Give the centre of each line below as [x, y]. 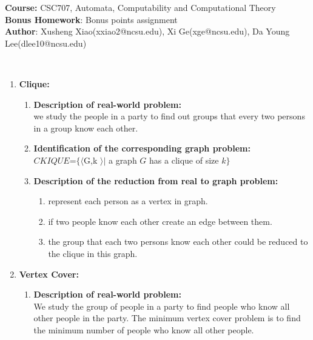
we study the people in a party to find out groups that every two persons [169, 116]
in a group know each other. [86, 128]
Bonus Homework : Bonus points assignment [91, 19]
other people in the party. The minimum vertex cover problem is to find [167, 318]
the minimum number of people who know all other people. [144, 329]
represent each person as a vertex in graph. [128, 201]
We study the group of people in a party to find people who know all [162, 306]
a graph [123, 160]
